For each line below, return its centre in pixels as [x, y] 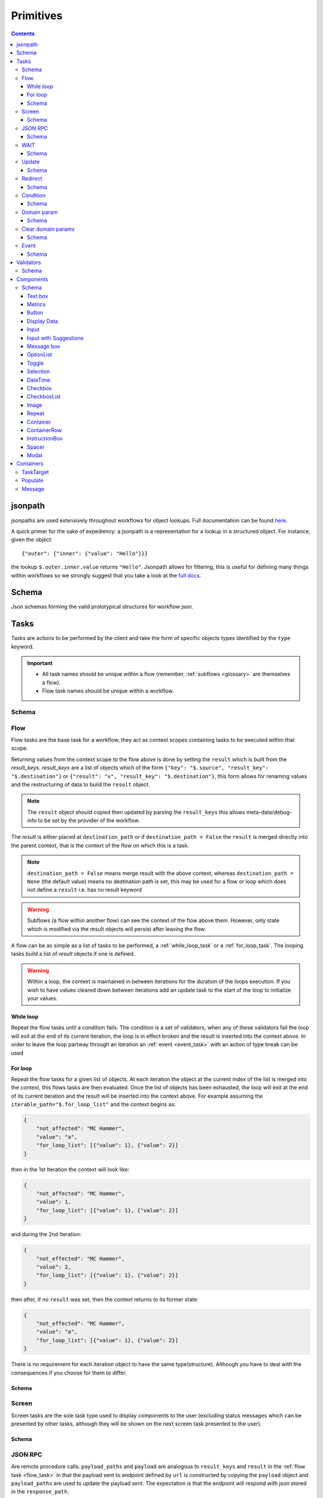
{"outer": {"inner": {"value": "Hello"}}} [85, 553]
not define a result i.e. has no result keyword [85, 890]
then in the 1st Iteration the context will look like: [70, 1169]
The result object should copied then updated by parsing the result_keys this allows [136, 812]
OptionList [40, 355]
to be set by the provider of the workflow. [89, 820]
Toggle [36, 363]
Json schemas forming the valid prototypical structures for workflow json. [102, 607]
